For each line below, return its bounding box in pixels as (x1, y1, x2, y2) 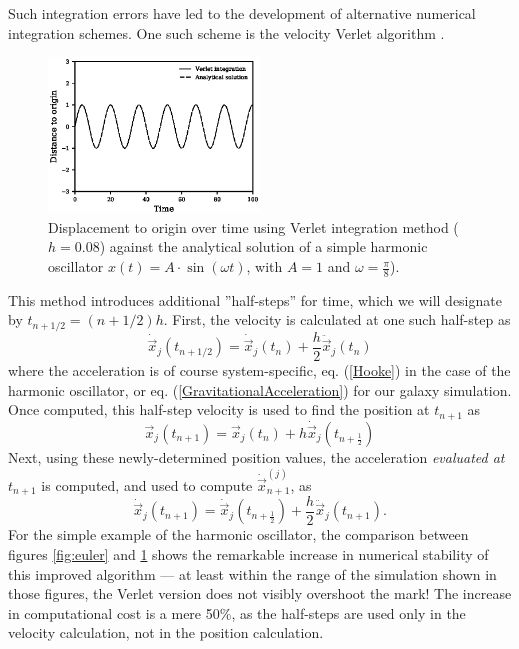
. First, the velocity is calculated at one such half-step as (163, 309, 511, 330)
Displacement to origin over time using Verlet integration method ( (48, 216, 459, 237)
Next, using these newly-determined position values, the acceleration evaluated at (8, 447, 505, 468)
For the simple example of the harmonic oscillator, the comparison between (8, 524, 469, 545)
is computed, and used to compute (41, 474, 253, 495)
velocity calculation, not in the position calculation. (8, 622, 324, 643)
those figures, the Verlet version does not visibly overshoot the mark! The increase (8, 583, 512, 604)
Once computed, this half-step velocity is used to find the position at (8, 399, 430, 420)
